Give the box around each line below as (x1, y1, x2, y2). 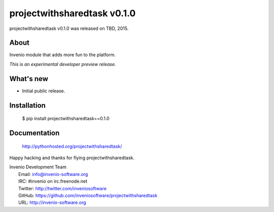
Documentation (9, 128, 60, 137)
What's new (9, 74, 48, 83)
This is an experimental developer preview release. (9, 61, 116, 67)
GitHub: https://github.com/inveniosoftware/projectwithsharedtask (18, 192, 157, 198)
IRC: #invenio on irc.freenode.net (18, 178, 88, 185)
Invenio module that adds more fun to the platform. (9, 52, 116, 58)
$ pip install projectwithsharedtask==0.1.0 (22, 116, 110, 122)
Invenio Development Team (9, 164, 67, 170)
